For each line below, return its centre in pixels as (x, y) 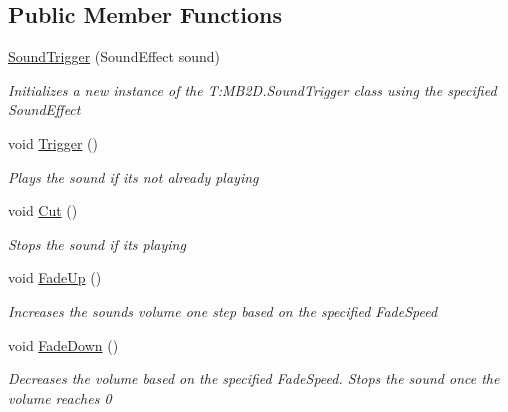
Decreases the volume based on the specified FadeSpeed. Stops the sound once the (254, 378)
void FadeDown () (63, 344)
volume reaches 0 (60, 397)
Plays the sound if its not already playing (133, 176)
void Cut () (43, 210)
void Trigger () (53, 142)
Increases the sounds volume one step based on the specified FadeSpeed (223, 310)
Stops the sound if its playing (97, 243)
